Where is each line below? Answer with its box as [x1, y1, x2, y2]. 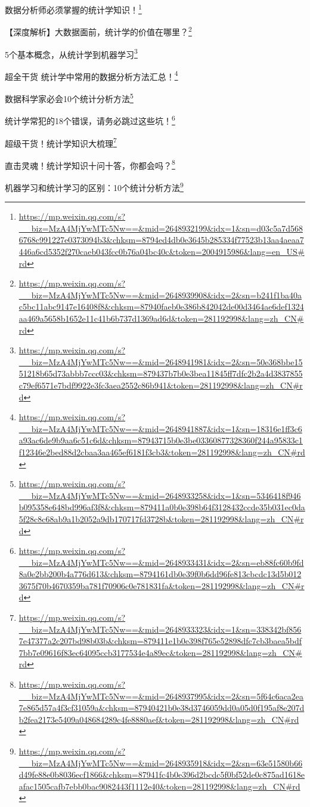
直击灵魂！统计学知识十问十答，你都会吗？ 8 [5, 157, 175, 171]
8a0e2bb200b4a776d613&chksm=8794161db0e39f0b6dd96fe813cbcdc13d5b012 [18, 568, 302, 580]
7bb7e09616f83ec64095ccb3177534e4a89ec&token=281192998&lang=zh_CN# [18, 646, 302, 658]
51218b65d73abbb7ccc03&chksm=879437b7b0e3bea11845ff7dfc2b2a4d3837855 [18, 367, 303, 380]
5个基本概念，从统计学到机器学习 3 [5, 46, 138, 60]
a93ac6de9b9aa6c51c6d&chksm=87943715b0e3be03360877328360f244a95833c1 [18, 434, 303, 446]
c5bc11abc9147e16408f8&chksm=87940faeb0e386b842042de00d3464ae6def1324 [18, 300, 304, 313]
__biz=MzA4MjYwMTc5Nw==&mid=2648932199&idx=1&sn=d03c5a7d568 [18, 221, 303, 234]
